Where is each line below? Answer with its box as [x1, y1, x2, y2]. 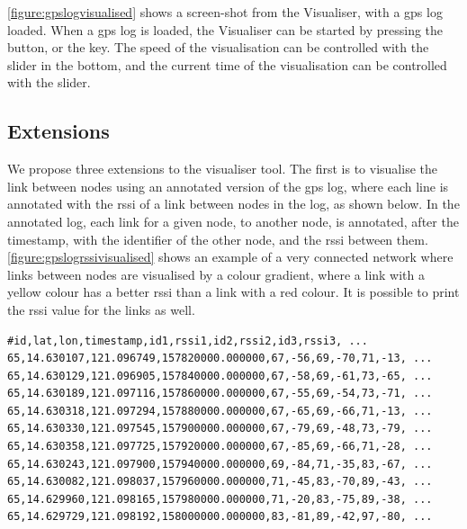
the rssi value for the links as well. [7, 300, 195, 318]
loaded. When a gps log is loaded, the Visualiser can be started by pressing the [7, 20, 444, 39]
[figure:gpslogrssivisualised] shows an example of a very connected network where [7, 247, 454, 266]
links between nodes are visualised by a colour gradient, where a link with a [7, 264, 426, 283]
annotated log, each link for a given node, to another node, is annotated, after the [7, 211, 459, 230]
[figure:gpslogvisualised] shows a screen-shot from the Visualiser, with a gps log [7, 3, 443, 21]
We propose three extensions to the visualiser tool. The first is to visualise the [7, 159, 437, 178]
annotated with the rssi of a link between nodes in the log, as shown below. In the [7, 194, 460, 213]
